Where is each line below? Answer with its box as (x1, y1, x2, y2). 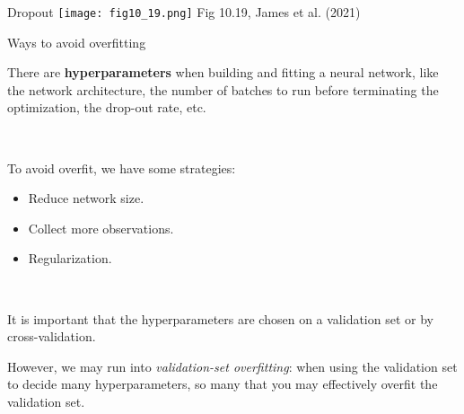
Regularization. (28, 249, 112, 268)
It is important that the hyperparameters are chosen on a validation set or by (7, 309, 433, 328)
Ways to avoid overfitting (7, 32, 146, 51)
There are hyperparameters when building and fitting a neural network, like (7, 63, 439, 82)
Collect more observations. (28, 218, 174, 237)
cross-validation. (7, 327, 96, 346)
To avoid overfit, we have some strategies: (7, 158, 236, 177)
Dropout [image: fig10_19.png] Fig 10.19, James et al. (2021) (7, 3, 361, 21)
